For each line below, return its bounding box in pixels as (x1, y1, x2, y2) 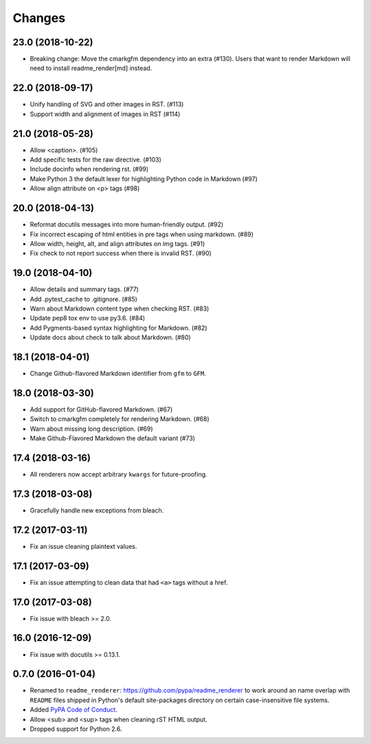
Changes (12, 10, 65, 25)
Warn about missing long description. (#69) (30, 425, 154, 433)
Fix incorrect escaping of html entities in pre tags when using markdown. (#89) (30, 230, 254, 238)
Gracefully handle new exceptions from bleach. (30, 506, 164, 515)
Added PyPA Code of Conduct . (30, 706, 118, 714)
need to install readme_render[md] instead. (30, 64, 153, 72)
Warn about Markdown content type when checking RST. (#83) (30, 304, 210, 313)
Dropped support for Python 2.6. (30, 725, 122, 733)
